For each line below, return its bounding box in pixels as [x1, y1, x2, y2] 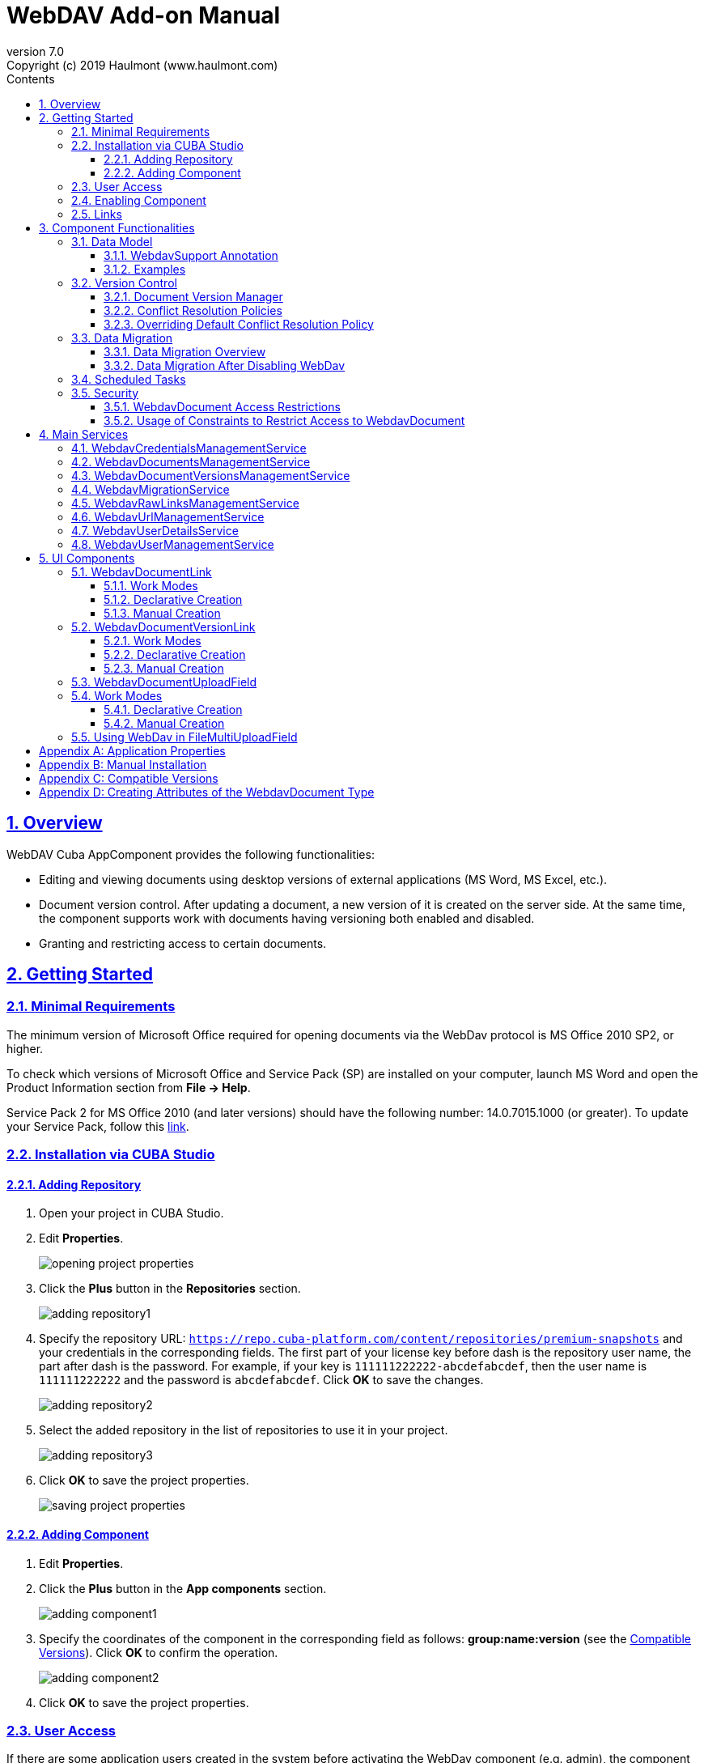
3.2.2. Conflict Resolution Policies [104, 303, 282, 317]
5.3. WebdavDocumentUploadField [71, 674, 257, 689]
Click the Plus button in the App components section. [39, 1581, 327, 1595]
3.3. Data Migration [71, 330, 173, 345]
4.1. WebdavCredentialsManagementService [71, 440, 307, 455]
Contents [6, 71, 55, 86]
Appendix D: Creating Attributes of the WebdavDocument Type [39, 784, 375, 799]
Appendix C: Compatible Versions [39, 771, 218, 785]
